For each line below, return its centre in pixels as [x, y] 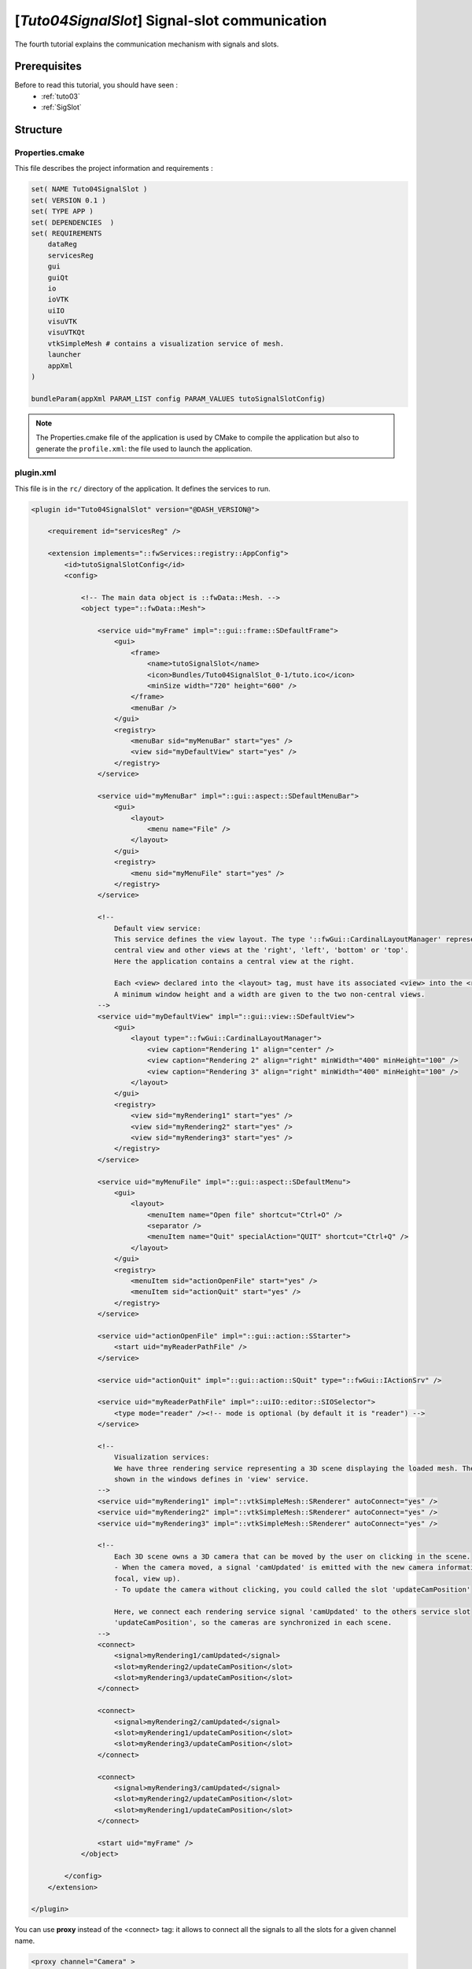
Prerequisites [48, 67]
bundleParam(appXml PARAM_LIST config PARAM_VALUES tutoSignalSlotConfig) [179, 399]
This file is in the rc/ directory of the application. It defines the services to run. [142, 488]
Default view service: [158, 928]
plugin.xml [35, 473]
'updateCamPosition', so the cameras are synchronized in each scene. [253, 1623]
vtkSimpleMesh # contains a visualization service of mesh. [166, 343]
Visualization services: [162, 1457]
